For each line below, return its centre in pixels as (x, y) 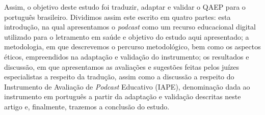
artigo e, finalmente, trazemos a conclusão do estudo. (87, 106)
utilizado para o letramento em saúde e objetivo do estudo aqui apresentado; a (127, 36)
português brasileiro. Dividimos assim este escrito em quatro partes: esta (117, 17)
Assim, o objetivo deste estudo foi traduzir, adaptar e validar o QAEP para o (125, 7)
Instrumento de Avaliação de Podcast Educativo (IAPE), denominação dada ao (127, 86)
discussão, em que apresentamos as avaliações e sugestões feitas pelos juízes (122, 66)
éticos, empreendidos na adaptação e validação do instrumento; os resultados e (127, 56)
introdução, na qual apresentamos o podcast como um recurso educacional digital (130, 27)
